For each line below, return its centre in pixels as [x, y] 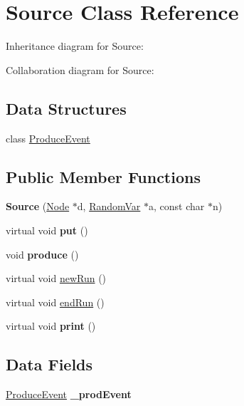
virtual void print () [51, 326]
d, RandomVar [109, 206]
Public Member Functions [103, 176]
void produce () [42, 254]
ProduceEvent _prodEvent [69, 394]
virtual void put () [47, 230]
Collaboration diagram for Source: [80, 69]
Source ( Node [38, 206]
